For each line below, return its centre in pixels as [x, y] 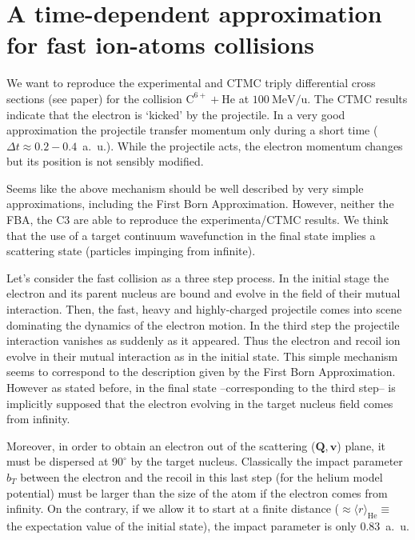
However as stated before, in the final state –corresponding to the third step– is [201, 387]
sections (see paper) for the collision [94, 98]
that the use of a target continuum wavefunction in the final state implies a [191, 235]
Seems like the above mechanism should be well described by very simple [185, 188]
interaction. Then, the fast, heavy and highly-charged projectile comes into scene [204, 309]
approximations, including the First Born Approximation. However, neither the [200, 204]
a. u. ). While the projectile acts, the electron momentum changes [243, 145]
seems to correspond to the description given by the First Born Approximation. [201, 372]
